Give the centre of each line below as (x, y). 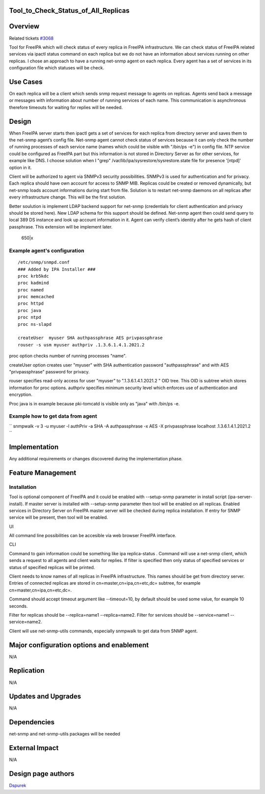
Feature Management (43, 472)
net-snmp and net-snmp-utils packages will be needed (65, 734)
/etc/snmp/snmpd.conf (44, 262)
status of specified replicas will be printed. (52, 567)
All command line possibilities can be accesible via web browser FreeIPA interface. (93, 536)
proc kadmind (33, 283)
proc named (31, 290)
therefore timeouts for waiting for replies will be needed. (66, 107)
